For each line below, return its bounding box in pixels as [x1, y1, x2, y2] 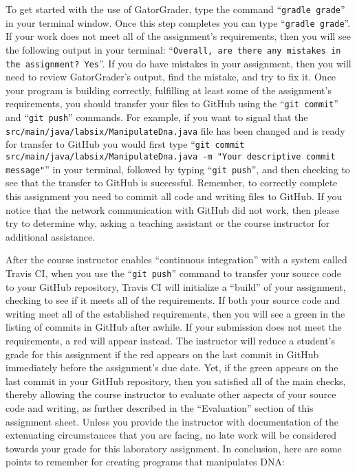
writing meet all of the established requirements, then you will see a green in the [6, 306, 345, 320]
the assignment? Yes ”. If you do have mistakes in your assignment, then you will [6, 56, 351, 70]
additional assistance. [6, 229, 96, 243]
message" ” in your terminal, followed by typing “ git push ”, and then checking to [6, 162, 350, 176]
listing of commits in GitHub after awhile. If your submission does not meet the [6, 320, 342, 334]
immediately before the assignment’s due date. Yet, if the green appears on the [6, 360, 338, 375]
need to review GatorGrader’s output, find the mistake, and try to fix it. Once [6, 69, 336, 84]
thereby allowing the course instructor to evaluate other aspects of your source [6, 387, 336, 401]
